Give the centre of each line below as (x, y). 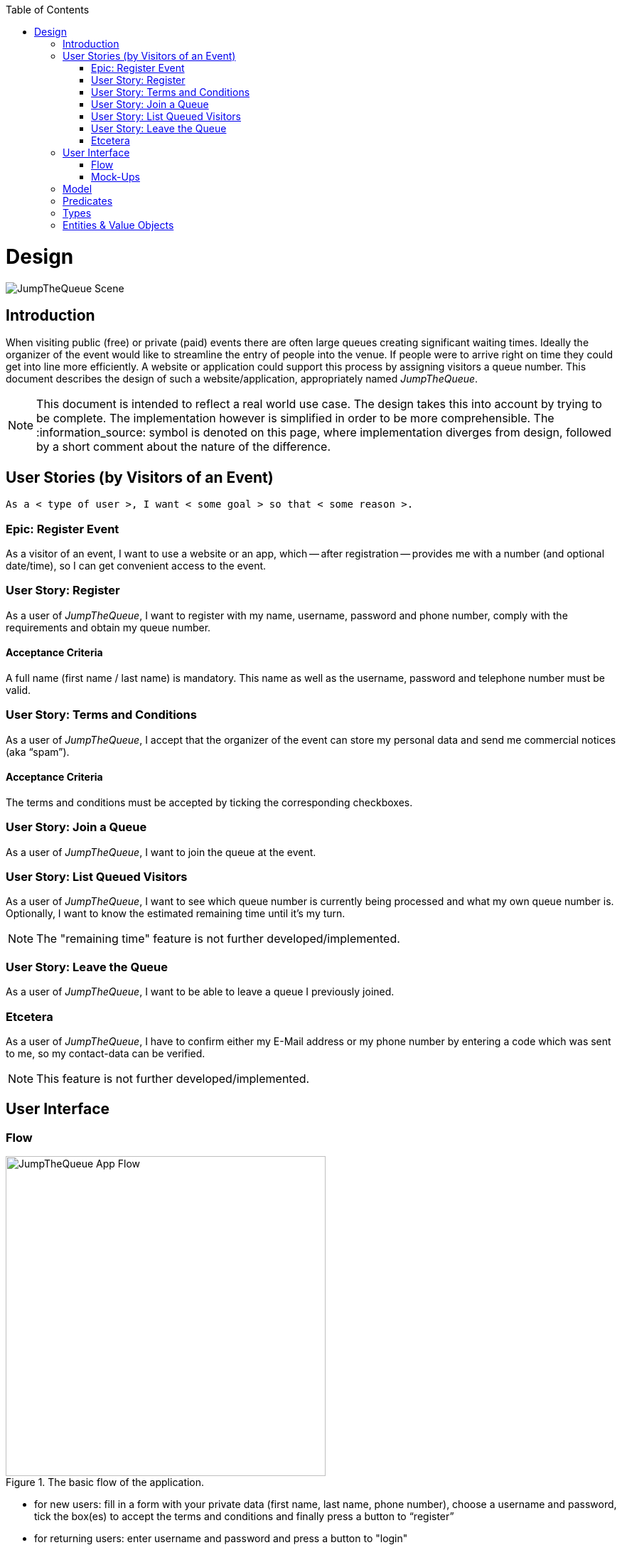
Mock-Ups (116, 177)
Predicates (88, 201)
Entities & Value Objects (118, 225)
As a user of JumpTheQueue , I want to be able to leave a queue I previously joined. (200, 992)
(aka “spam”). (38, 752)
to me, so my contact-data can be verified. (106, 1053)
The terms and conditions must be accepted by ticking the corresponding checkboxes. (209, 802)
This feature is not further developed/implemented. (173, 1078)
